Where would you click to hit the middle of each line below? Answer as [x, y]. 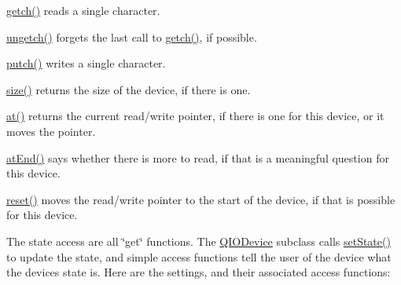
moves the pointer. [51, 131]
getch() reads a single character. [83, 10]
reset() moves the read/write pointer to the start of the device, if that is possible [201, 199]
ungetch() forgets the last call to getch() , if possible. [132, 37]
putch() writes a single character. [86, 63]
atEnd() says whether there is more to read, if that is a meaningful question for [198, 157]
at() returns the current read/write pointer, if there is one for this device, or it [195, 116]
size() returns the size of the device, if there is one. [129, 89]
